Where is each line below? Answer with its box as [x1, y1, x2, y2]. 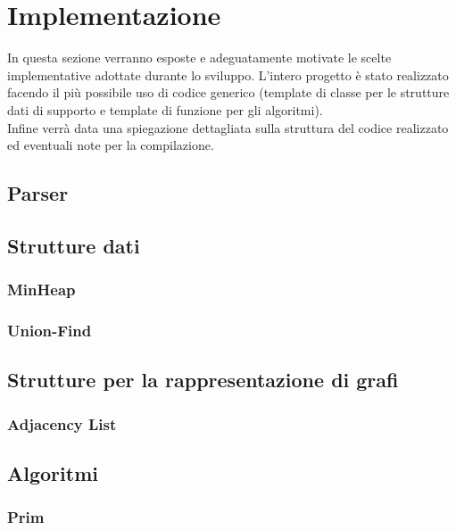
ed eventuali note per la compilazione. [7, 136, 214, 154]
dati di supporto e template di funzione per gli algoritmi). [7, 100, 323, 119]
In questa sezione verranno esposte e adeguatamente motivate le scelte [7, 48, 392, 67]
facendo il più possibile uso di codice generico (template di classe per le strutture [7, 83, 450, 102]
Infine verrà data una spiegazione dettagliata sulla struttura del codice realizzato [7, 118, 449, 137]
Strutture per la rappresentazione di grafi [7, 366, 399, 393]
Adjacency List [7, 412, 117, 435]
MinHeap [7, 278, 76, 301]
